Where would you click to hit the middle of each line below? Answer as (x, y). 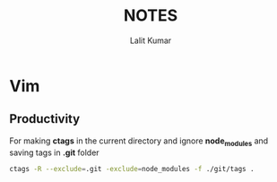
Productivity (45, 119)
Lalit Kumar (151, 40)
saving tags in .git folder (55, 152)
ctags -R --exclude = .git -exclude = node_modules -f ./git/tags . (132, 169)
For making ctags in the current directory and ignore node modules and (139, 142)
